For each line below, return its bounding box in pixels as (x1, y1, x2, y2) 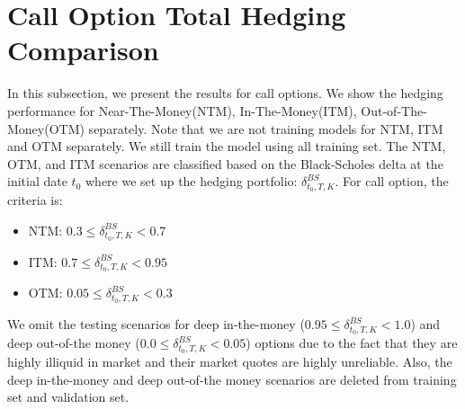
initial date (7, 172, 67, 191)
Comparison (7, 31, 159, 68)
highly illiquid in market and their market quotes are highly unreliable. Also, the (7, 352, 452, 371)
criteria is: (7, 191, 63, 209)
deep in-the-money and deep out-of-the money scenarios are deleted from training (7, 369, 457, 388)
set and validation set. (7, 387, 130, 406)
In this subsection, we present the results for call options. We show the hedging (7, 84, 443, 102)
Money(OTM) (7, 119, 85, 138)
